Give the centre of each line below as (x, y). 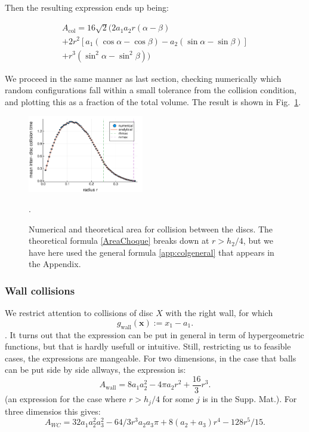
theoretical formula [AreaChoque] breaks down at (119, 240)
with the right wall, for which (219, 313)
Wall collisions (40, 290)
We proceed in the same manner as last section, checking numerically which (143, 78)
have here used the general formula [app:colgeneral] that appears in (152, 252)
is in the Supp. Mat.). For (250, 399)
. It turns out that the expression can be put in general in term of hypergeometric (154, 334)
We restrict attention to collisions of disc (79, 313)
